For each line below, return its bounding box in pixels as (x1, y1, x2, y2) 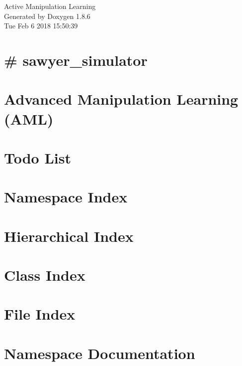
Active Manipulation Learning (4, 1, 96, 11)
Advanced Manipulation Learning (4, 89, 239, 109)
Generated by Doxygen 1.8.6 (4, 10, 90, 21)
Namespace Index (4, 186, 128, 207)
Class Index (4, 265, 85, 285)
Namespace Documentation (4, 343, 195, 363)
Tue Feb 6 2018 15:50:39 (4, 20, 78, 31)
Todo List (4, 147, 71, 168)
